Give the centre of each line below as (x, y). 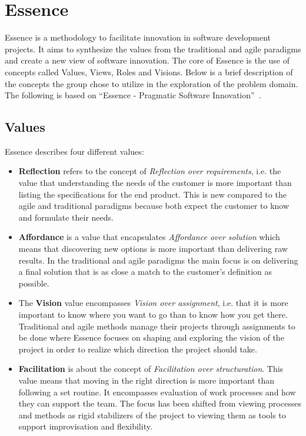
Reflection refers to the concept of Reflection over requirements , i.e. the (150, 171)
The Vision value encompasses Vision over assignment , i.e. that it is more (153, 303)
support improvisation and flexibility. (85, 426)
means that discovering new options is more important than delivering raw (153, 249)
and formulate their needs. (66, 217)
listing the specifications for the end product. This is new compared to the (152, 194)
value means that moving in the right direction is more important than (147, 380)
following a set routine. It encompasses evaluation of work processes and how (157, 392)
